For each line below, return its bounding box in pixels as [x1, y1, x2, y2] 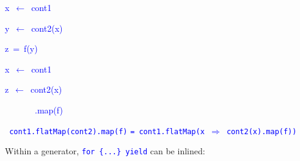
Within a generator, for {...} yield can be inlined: [5, 145, 205, 157]
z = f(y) [5, 42, 38, 55]
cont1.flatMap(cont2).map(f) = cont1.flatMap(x [9, 127, 205, 136]
